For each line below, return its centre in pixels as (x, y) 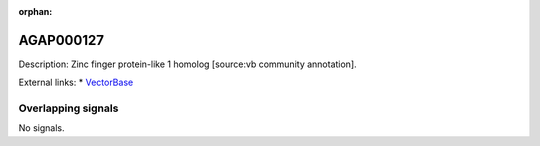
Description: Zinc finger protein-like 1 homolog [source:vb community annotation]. (187, 64)
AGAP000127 (61, 40)
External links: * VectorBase (76, 82)
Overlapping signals (68, 108)
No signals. (41, 128)
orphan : (35, 11)
